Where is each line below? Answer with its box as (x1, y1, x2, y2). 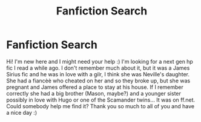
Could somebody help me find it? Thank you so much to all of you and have (6, 102, 195, 109)
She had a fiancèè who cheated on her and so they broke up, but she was (6, 77, 191, 84)
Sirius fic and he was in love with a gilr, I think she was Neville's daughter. (6, 70, 189, 78)
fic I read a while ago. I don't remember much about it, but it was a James (6, 64, 190, 72)
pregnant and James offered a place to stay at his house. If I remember (6, 83, 183, 91)
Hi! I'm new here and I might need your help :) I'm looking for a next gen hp (6, 58, 194, 65)
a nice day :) (6, 109, 38, 116)
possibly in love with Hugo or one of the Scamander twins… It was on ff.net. (6, 96, 196, 103)
